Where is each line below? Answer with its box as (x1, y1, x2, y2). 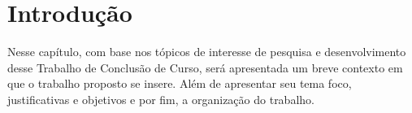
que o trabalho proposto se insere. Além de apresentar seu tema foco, (7, 75, 352, 92)
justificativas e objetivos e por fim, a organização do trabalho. (7, 90, 314, 107)
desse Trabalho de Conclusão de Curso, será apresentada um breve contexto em (7, 59, 403, 76)
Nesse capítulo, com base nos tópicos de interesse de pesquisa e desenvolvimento (7, 43, 406, 60)
